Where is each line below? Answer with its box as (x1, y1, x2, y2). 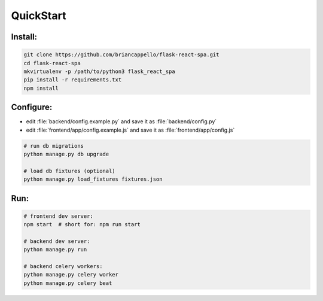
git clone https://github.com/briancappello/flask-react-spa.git (23, 51, 220, 58)
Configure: (11, 102, 53, 113)
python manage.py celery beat (23, 279, 112, 287)
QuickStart (11, 9, 66, 22)
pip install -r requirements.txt (23, 77, 122, 83)
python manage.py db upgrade (23, 150, 109, 157)
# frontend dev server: (23, 212, 94, 220)
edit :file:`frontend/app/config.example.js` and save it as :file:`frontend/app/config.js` (26, 126, 235, 133)
